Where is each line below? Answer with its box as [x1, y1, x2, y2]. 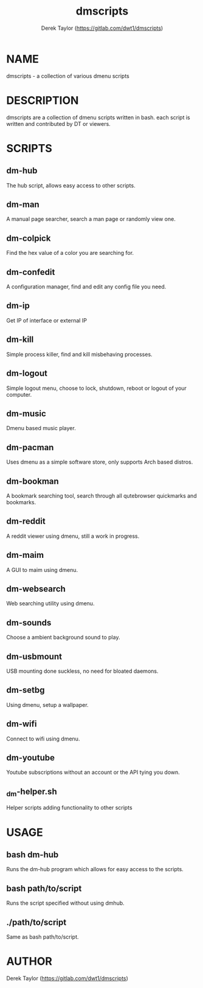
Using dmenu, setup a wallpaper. [6, 701, 89, 708]
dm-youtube [6, 753, 55, 763]
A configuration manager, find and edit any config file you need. [6, 283, 167, 290]
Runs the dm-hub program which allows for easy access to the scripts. [6, 866, 184, 873]
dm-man [6, 200, 40, 210]
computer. [6, 391, 32, 398]
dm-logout [6, 368, 47, 378]
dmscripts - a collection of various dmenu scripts [6, 72, 129, 80]
